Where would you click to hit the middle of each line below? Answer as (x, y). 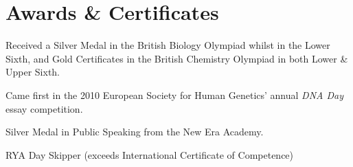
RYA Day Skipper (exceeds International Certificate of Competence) (150, 154)
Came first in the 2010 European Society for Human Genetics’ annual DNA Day (174, 94)
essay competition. (44, 108)
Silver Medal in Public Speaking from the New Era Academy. (135, 132)
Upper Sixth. (33, 72)
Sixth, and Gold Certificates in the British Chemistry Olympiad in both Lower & (177, 58)
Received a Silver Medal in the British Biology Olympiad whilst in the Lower (168, 45)
